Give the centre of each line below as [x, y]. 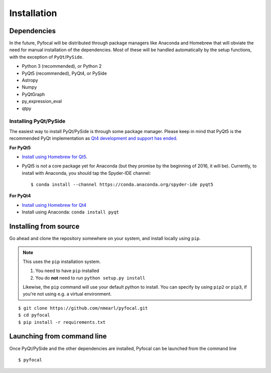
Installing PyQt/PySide [37, 121]
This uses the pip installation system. [62, 262]
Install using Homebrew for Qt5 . [55, 157]
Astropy [30, 80]
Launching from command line [58, 336]
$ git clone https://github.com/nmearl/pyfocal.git [83, 308]
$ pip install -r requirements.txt [62, 322]
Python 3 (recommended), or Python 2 [62, 66]
